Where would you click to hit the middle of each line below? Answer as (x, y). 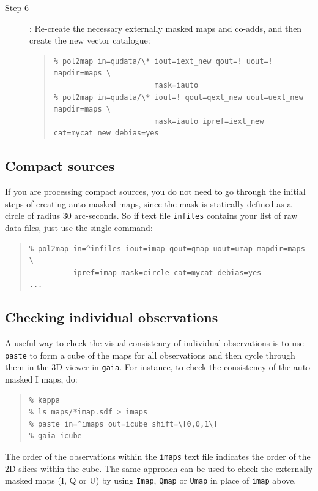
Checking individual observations (112, 317)
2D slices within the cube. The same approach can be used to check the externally (159, 468)
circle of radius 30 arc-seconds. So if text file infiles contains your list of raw (151, 215)
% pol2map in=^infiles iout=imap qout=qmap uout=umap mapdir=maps (167, 249)
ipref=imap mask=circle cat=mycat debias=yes (167, 272)
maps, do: (59, 379)
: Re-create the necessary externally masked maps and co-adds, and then (166, 28)
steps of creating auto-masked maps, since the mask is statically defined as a (148, 203)
